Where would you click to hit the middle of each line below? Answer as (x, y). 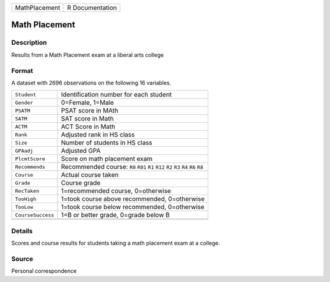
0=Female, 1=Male (87, 103)
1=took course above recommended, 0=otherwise (133, 199)
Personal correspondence (44, 271)
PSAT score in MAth (90, 111)
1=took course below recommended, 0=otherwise (133, 207)
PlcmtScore (30, 159)
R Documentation (92, 8)
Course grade (81, 183)
